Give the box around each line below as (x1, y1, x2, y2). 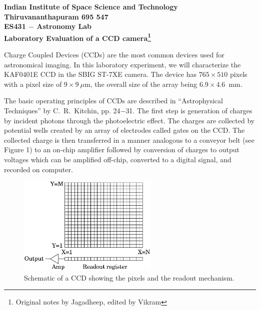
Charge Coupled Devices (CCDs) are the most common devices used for (4, 49, 224, 60)
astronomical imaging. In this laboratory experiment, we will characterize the (4, 59, 241, 69)
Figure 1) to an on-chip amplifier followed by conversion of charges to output (4, 144, 240, 155)
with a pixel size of (4, 78, 62, 89)
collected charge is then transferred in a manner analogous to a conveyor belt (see (4, 134, 254, 145)
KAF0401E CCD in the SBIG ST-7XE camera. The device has (4, 69, 196, 79)
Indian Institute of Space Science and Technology (4, 1, 178, 11)
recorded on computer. (4, 164, 73, 174)
